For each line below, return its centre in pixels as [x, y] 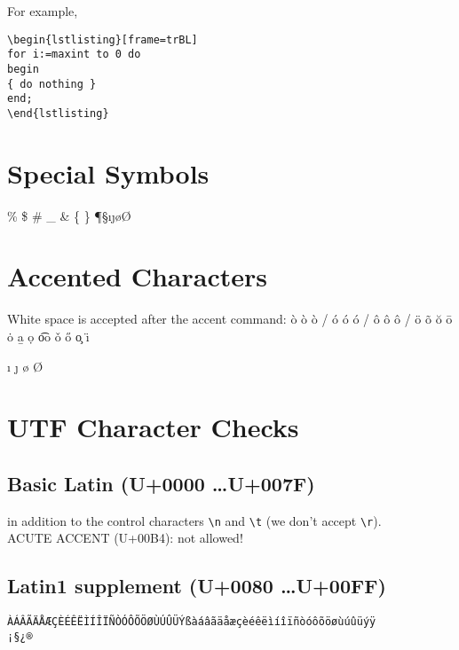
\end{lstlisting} [58, 113]
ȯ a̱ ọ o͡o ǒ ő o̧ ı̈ [48, 336]
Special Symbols [108, 172]
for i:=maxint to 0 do [74, 55]
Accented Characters [137, 276]
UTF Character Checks [153, 427]
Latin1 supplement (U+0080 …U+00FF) [197, 586]
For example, [43, 11]
